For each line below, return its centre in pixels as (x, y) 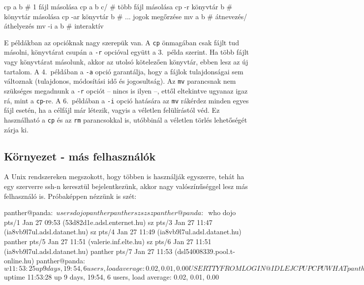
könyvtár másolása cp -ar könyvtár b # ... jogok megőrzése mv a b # (108, 16)
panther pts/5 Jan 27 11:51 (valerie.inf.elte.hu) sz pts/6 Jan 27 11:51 (108, 241)
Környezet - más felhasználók (80, 156)
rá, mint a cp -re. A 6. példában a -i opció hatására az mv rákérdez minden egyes (126, 100)
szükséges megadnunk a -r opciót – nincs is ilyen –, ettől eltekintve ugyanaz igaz (126, 91)
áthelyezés (19, 26)
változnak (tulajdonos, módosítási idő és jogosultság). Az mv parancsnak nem (120, 81)
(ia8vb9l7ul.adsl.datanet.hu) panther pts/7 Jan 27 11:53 (88, 251)
